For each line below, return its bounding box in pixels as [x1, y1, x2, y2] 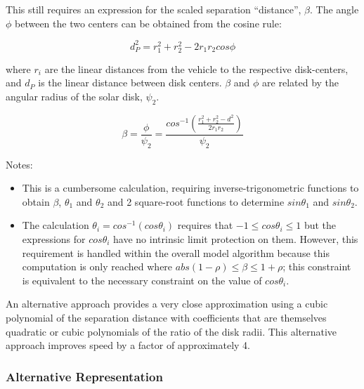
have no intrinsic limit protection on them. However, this [113, 232, 358, 246]
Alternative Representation [6, 367, 163, 385]
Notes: [6, 157, 33, 171]
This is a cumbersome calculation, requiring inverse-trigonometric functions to [22, 180, 359, 195]
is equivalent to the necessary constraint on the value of [22, 272, 262, 287]
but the [304, 218, 337, 232]
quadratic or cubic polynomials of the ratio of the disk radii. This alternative [6, 324, 337, 338]
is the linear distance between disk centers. [38, 75, 222, 90]
